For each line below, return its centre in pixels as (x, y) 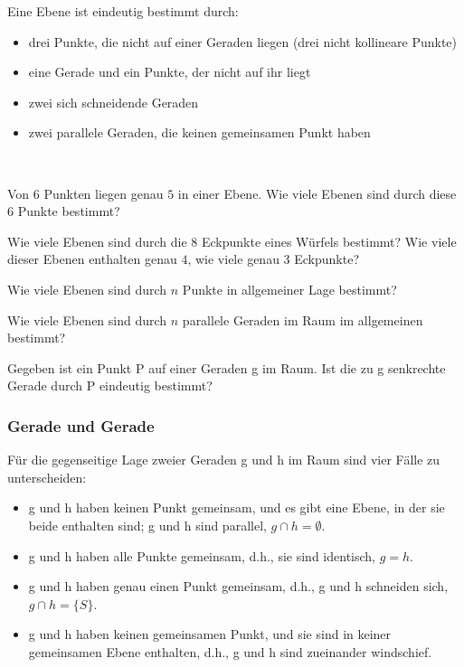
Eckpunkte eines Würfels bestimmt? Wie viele (329, 241)
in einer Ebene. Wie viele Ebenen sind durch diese (317, 193)
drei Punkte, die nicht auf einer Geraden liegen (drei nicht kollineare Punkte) (243, 41)
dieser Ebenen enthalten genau (92, 259)
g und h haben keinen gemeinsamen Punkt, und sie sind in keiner (210, 634)
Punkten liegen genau (104, 193)
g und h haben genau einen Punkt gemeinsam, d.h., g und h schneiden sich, (238, 586)
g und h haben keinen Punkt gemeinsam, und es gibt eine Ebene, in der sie (237, 507)
